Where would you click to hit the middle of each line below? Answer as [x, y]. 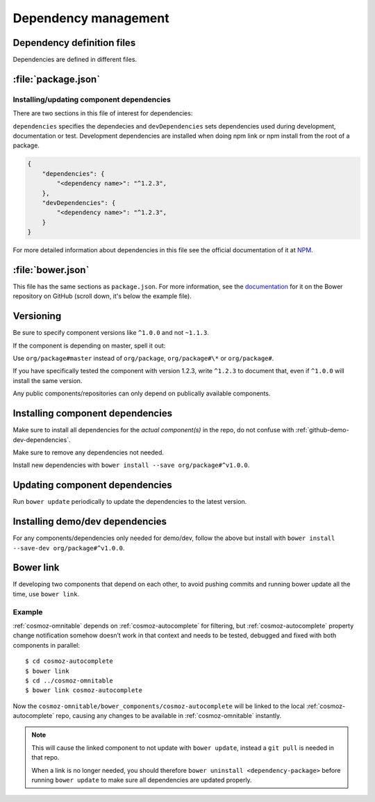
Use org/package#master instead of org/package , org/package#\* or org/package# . [143, 359]
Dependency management [91, 18]
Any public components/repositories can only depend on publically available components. [142, 393]
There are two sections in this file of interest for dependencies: [103, 113]
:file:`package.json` [57, 79]
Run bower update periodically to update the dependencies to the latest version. [130, 502]
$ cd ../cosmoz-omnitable [69, 680]
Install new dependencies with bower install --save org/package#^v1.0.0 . [131, 465]
